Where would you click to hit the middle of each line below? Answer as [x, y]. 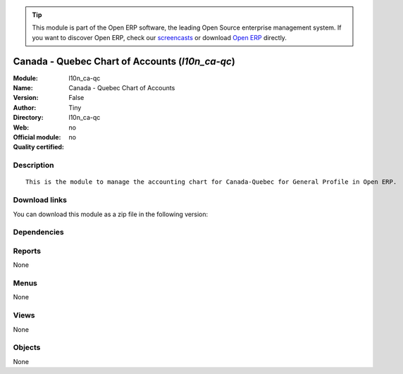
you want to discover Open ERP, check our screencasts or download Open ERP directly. [159, 37]
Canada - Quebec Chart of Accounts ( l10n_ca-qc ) [124, 61]
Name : [23, 88]
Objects [27, 347]
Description [33, 166]
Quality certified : [39, 147]
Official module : [37, 137]
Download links [40, 200]
